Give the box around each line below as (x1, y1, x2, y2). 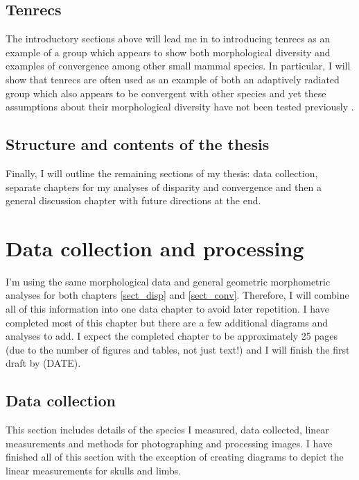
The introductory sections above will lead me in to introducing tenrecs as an (6, 31, 331, 46)
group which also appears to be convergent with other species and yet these (6, 85, 326, 100)
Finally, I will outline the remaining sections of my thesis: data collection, (6, 165, 318, 180)
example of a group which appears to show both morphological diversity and (6, 44, 331, 59)
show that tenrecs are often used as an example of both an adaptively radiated (6, 72, 340, 86)
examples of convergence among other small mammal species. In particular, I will (6, 58, 351, 73)
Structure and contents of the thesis (6, 133, 270, 155)
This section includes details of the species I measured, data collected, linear (6, 422, 329, 437)
